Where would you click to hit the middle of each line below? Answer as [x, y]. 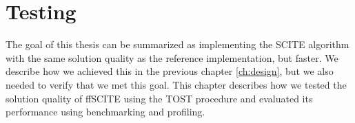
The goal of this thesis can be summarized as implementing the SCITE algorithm [177, 44]
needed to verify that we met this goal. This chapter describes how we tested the [176, 84]
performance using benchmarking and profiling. [105, 112]
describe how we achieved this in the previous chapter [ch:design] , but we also [170, 71]
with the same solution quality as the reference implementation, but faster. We [172, 57]
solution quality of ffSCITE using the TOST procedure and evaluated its [159, 98]
